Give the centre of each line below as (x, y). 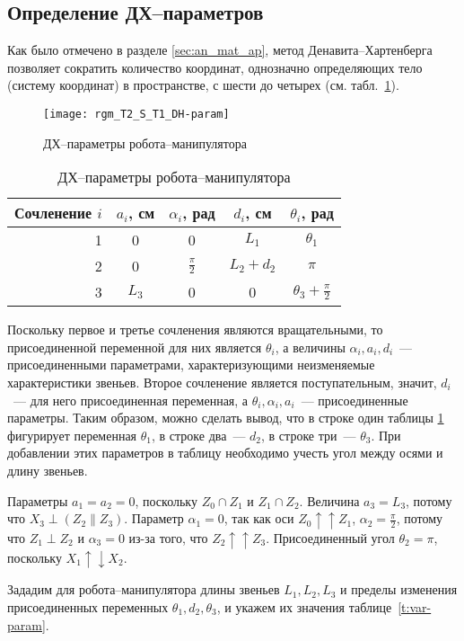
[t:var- (415, 606)
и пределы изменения (399, 589)
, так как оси (259, 518)
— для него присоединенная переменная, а (131, 400)
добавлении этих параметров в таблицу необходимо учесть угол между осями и (225, 453)
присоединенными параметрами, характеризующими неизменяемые (191, 365)
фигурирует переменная (72, 435)
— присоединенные (355, 400)
